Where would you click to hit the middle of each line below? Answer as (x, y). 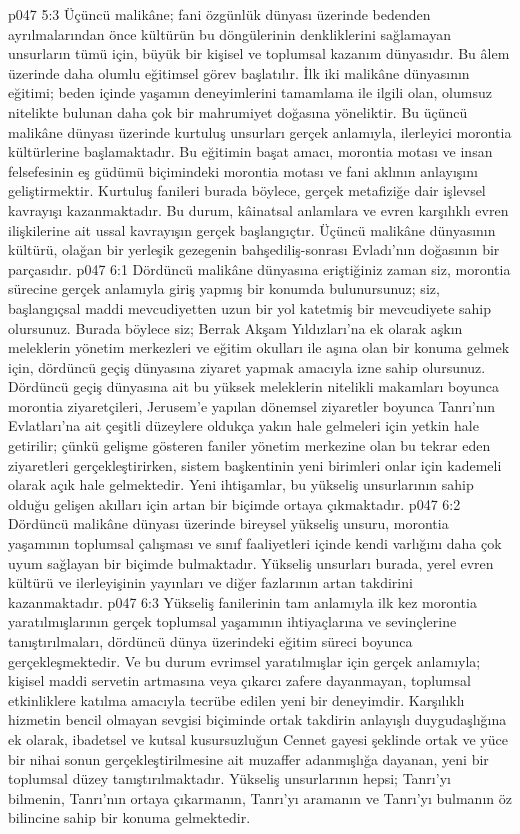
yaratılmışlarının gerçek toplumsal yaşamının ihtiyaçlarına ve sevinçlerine (232, 621)
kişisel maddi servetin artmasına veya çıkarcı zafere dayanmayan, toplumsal (239, 680)
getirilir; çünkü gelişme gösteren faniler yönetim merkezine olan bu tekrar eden (249, 445)
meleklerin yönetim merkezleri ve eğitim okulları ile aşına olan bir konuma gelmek (259, 347)
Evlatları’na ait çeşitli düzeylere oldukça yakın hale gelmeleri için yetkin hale (243, 425)
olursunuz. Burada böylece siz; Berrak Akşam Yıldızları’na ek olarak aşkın (235, 327)
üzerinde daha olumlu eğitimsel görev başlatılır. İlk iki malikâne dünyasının (239, 72)
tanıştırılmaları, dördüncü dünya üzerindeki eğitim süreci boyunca (210, 641)
